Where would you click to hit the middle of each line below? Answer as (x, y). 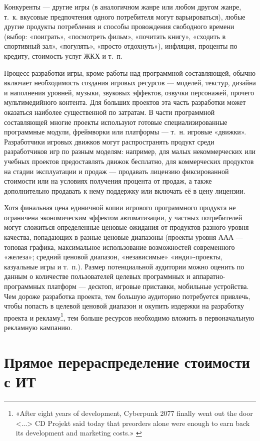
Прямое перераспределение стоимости (127, 361)
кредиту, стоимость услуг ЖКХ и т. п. (63, 55)
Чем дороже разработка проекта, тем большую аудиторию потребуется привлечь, (127, 296)
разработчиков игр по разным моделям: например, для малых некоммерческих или (130, 151)
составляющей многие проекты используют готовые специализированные (116, 122)
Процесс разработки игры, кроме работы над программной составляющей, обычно (130, 72)
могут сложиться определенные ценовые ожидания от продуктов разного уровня (126, 227)
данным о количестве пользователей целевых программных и (97, 276)
